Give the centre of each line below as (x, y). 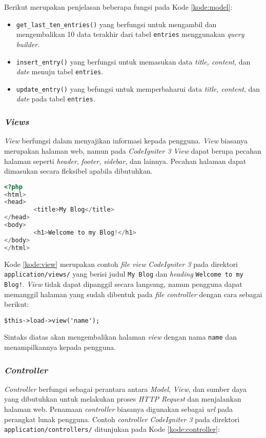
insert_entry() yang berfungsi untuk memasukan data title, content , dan (133, 61)
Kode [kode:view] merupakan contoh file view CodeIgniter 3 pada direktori (121, 264)
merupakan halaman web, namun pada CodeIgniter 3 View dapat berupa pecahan (133, 150)
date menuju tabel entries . (60, 71)
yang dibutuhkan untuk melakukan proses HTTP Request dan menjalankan (123, 399)
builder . (28, 44)
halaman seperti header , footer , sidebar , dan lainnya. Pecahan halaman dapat (125, 161)
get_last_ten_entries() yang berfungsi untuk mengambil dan (116, 24)
